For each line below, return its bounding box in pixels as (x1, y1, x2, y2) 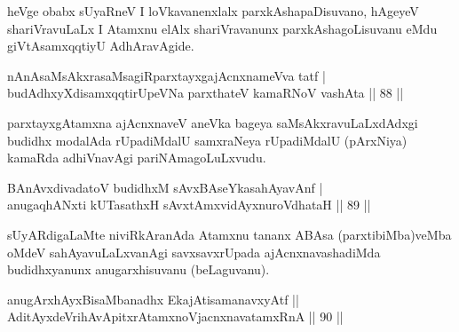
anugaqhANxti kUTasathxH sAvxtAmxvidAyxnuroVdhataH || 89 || (7, 195, 371, 214)
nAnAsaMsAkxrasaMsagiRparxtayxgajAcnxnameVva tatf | (7, 66, 326, 84)
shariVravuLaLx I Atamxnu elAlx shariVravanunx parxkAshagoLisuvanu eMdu (7, 19, 438, 37)
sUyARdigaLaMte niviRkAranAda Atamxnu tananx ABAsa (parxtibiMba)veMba (7, 225, 452, 243)
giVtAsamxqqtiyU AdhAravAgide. (7, 36, 194, 55)
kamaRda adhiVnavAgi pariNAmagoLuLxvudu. (7, 148, 266, 167)
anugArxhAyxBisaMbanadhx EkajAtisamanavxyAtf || (7, 289, 299, 308)
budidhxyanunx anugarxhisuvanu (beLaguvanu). (7, 260, 270, 279)
